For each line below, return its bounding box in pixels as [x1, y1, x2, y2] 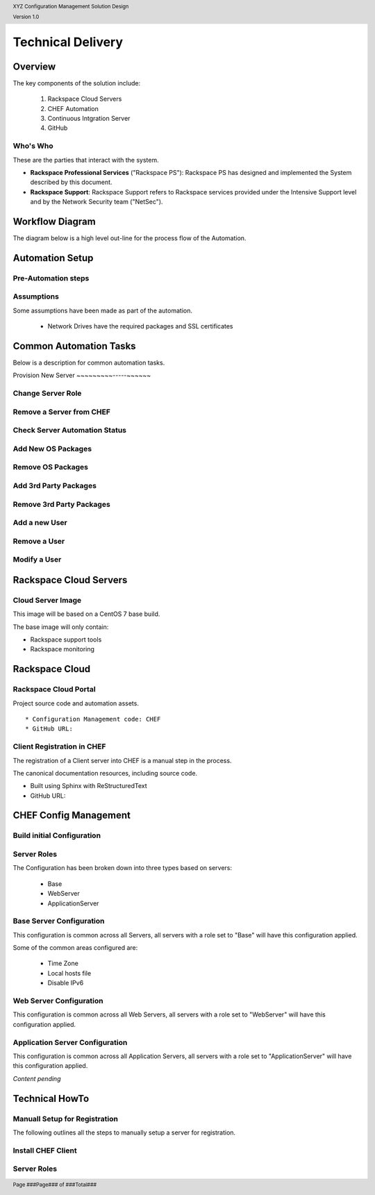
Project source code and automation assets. [12, 699, 139, 708]
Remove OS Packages [12, 462, 89, 472]
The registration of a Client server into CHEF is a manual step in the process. [12, 756, 232, 764]
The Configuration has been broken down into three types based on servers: [12, 864, 233, 872]
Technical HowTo [12, 1092, 90, 1104]
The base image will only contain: [12, 622, 109, 631]
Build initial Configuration [12, 830, 101, 840]
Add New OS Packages [12, 444, 92, 453]
